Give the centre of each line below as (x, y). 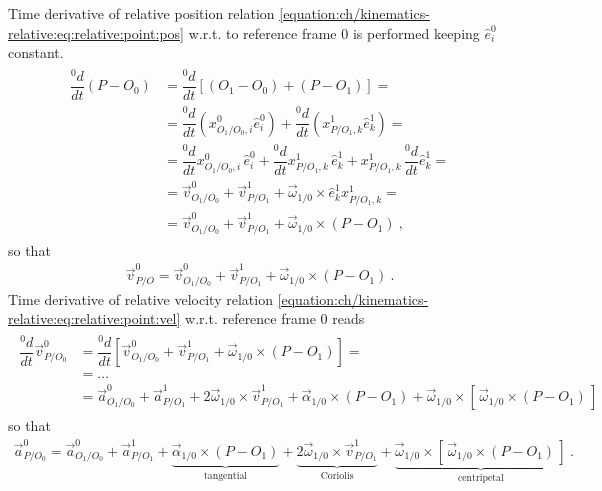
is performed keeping (416, 32)
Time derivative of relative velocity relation (140, 298)
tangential (226, 475)
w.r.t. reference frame (250, 318)
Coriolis (337, 475)
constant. (36, 52)
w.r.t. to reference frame (262, 32)
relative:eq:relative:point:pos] (96, 32)
